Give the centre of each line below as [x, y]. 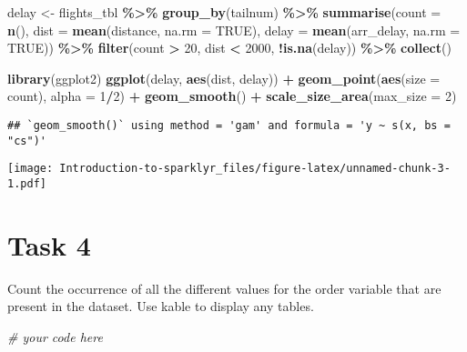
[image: [30, 169]
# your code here [55, 336]
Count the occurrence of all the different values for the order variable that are [224, 288]
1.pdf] [27, 183]
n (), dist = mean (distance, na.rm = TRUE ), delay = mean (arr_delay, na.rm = [234, 30]
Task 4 [49, 244]
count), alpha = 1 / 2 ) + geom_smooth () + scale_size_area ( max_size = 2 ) [232, 96]
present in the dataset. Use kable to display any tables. [161, 306]
